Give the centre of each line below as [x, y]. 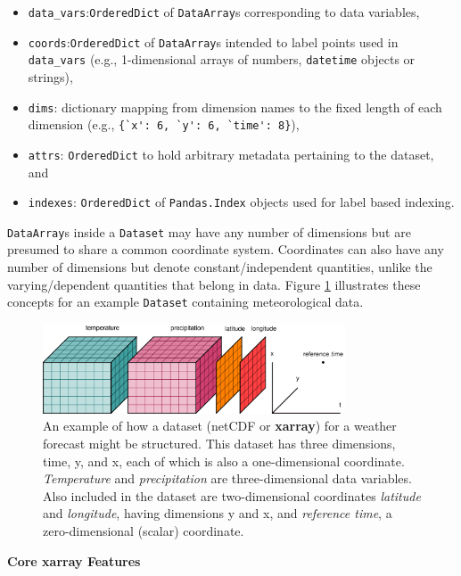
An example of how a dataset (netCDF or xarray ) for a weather [220, 426]
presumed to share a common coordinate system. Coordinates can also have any [226, 249]
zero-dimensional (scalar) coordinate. [144, 531]
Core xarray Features [74, 560]
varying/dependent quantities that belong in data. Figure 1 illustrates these [214, 284]
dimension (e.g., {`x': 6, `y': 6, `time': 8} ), [164, 124]
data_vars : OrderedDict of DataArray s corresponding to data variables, [224, 12]
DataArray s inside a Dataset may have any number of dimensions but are [209, 231]
